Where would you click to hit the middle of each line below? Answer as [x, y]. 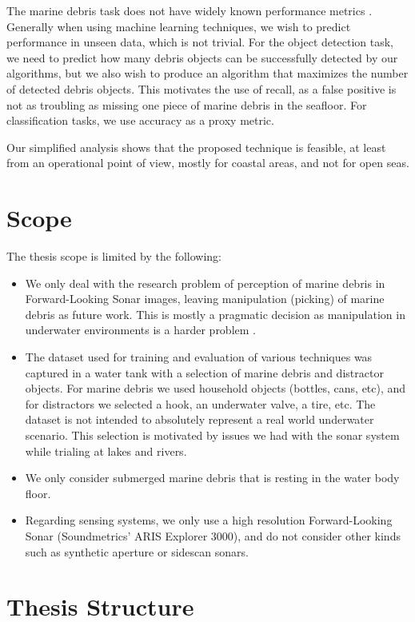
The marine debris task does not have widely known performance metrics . [190, 10]
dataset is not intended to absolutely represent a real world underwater [200, 419]
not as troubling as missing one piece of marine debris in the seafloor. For [187, 104]
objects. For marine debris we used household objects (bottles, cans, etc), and [215, 388]
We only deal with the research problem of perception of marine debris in [205, 283]
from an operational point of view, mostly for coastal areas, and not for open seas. [208, 163]
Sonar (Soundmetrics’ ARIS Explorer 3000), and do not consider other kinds [213, 535]
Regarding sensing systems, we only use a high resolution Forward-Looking [209, 520]
